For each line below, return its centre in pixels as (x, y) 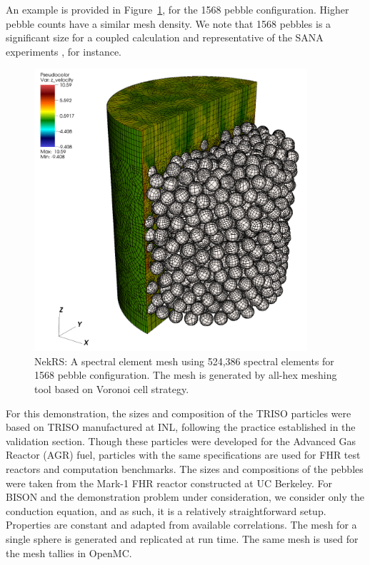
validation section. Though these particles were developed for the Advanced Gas (181, 441)
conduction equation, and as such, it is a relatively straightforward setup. (166, 510)
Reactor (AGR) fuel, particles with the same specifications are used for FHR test (183, 455)
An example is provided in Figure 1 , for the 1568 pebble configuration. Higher (177, 9)
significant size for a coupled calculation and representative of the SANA (165, 37)
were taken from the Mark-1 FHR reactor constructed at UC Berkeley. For (169, 483)
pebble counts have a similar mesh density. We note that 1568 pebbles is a (169, 23)
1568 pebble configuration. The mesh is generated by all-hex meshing (186, 375)
